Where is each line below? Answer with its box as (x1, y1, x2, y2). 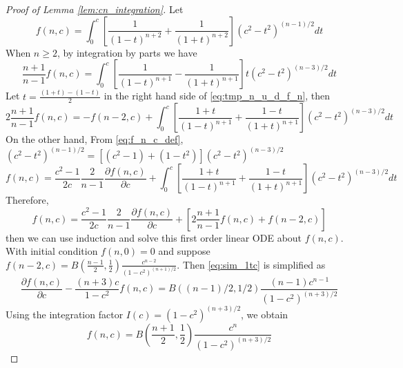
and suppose (158, 244, 210, 258)
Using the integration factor (6, 307, 124, 321)
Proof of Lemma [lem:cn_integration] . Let (6, 2, 184, 16)
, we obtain (241, 307, 288, 321)
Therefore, (6, 193, 49, 207)
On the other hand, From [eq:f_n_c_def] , (6, 132, 184, 146)
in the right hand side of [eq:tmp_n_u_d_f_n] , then (104, 88, 331, 103)
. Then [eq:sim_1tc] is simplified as (177, 257, 326, 271)
